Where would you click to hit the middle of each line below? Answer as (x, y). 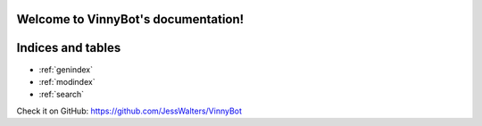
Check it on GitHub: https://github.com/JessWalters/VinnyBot (129, 111)
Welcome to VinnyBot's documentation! (130, 19)
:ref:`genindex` (66, 69)
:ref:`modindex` (67, 81)
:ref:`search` (62, 95)
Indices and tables (69, 48)
